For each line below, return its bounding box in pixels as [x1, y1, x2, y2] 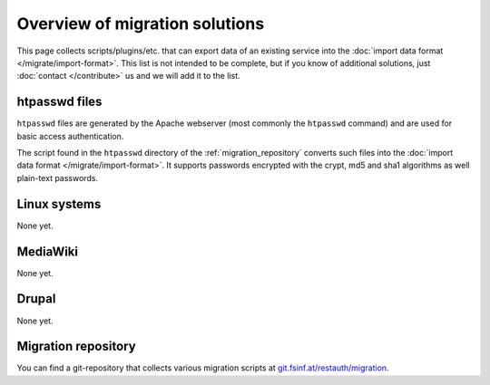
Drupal [16, 291, 56, 307]
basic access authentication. [16, 130, 124, 141]
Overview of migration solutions [16, 14, 265, 34]
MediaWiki [16, 244, 79, 259]
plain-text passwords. [16, 172, 99, 183]
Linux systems [16, 196, 102, 212]
